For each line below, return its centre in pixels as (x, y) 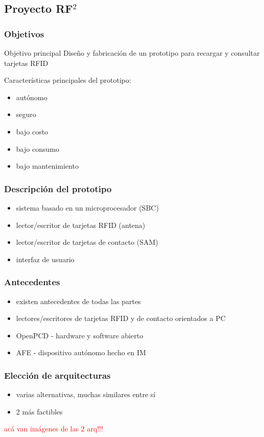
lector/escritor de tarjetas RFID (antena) (81, 225)
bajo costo (32, 131)
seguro (26, 114)
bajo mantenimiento (47, 166)
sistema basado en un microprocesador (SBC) (87, 207)
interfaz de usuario (45, 259)
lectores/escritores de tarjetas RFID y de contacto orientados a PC (121, 318)
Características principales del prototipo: (68, 80)
